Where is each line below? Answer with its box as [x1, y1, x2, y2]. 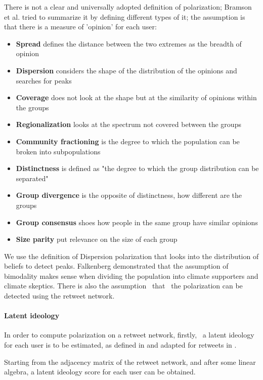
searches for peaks [16, 75, 72, 86]
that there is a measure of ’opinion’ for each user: [4, 21, 157, 32]
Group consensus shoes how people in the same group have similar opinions [16, 217, 258, 227]
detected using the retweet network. [4, 290, 115, 301]
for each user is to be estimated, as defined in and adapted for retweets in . [4, 340, 237, 350]
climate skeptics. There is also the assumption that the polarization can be [4, 280, 243, 291]
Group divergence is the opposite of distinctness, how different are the [16, 190, 242, 200]
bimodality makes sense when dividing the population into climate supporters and [4, 270, 258, 281]
